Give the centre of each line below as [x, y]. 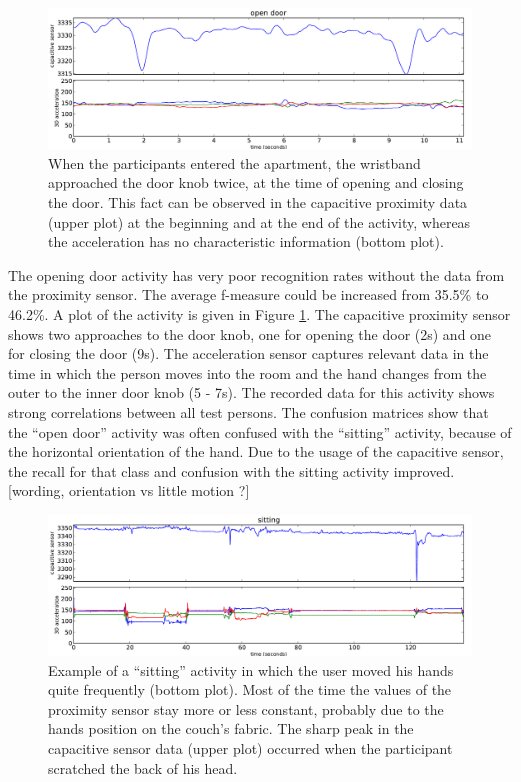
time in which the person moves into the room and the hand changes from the [247, 372]
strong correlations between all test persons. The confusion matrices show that [248, 411]
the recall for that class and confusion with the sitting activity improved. [231, 470]
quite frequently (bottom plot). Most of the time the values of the [250, 689]
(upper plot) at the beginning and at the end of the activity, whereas [259, 221]
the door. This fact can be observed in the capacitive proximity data [258, 201]
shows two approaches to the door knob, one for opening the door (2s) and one [250, 333]
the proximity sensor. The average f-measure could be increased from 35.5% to [248, 294]
